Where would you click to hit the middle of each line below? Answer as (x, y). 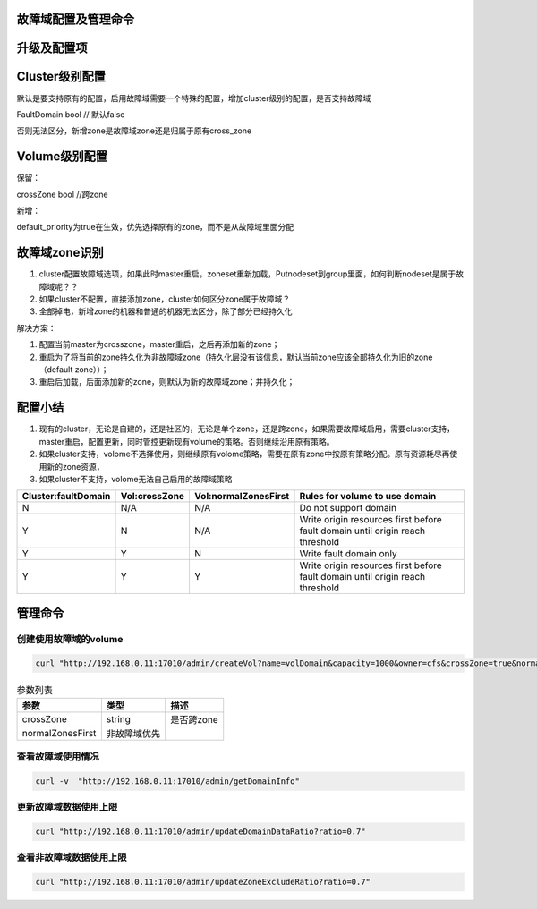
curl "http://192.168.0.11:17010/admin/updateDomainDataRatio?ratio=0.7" (200, 832)
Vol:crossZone (153, 497)
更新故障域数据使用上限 (67, 807)
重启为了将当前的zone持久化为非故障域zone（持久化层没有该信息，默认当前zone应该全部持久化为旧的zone (236, 357)
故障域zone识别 (60, 253)
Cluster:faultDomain (66, 497)
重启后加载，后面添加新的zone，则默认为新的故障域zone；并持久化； (167, 382)
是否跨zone (194, 719)
